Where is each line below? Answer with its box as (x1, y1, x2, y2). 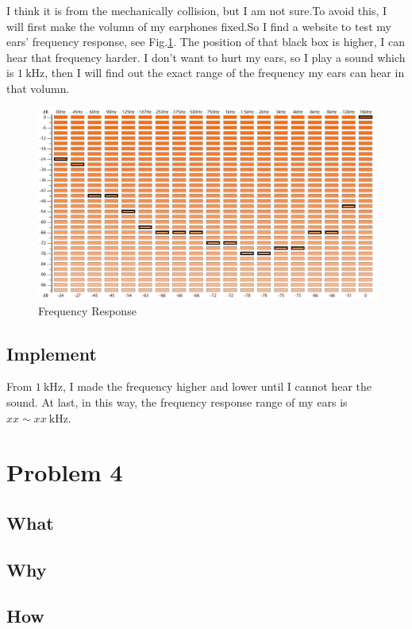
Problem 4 (6, 456, 123, 488)
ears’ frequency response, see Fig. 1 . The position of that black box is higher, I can (6, 33, 406, 50)
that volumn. (6, 79, 70, 96)
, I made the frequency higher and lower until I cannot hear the (63, 378, 372, 395)
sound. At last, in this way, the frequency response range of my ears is (6, 393, 348, 410)
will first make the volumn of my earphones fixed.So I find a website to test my (6, 17, 391, 34)
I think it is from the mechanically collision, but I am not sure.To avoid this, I (6, 2, 387, 18)
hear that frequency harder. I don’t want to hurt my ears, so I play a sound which (6, 48, 406, 65)
